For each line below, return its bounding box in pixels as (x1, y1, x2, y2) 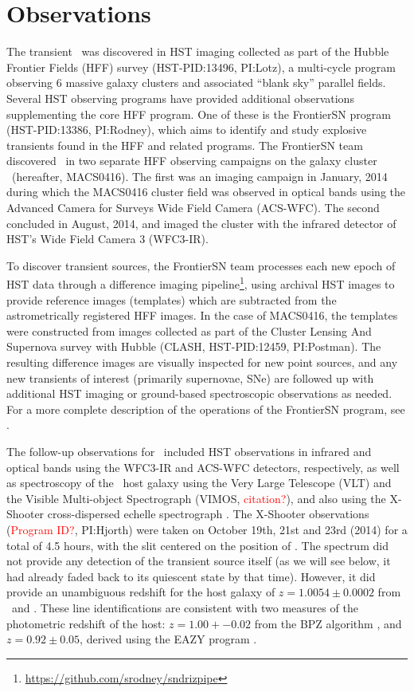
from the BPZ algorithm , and (254, 615, 402, 631)
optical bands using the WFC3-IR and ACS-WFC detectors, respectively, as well (6, 458, 400, 475)
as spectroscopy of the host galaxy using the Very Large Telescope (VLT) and (6, 474, 392, 491)
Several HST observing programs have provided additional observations (6, 89, 354, 106)
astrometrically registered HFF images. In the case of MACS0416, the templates (6, 307, 398, 324)
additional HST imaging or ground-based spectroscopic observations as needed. (6, 385, 393, 402)
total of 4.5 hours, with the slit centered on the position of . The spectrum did (6, 537, 389, 553)
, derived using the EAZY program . (80, 631, 257, 647)
